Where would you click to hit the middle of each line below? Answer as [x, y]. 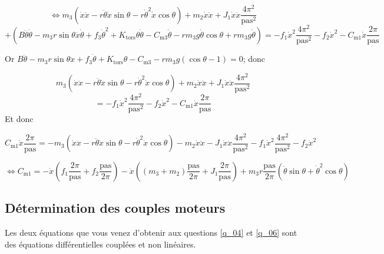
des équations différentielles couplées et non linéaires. [100, 244]
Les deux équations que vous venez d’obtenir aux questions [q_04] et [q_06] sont [151, 232]
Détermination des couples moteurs [115, 208]
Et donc [19, 119]
